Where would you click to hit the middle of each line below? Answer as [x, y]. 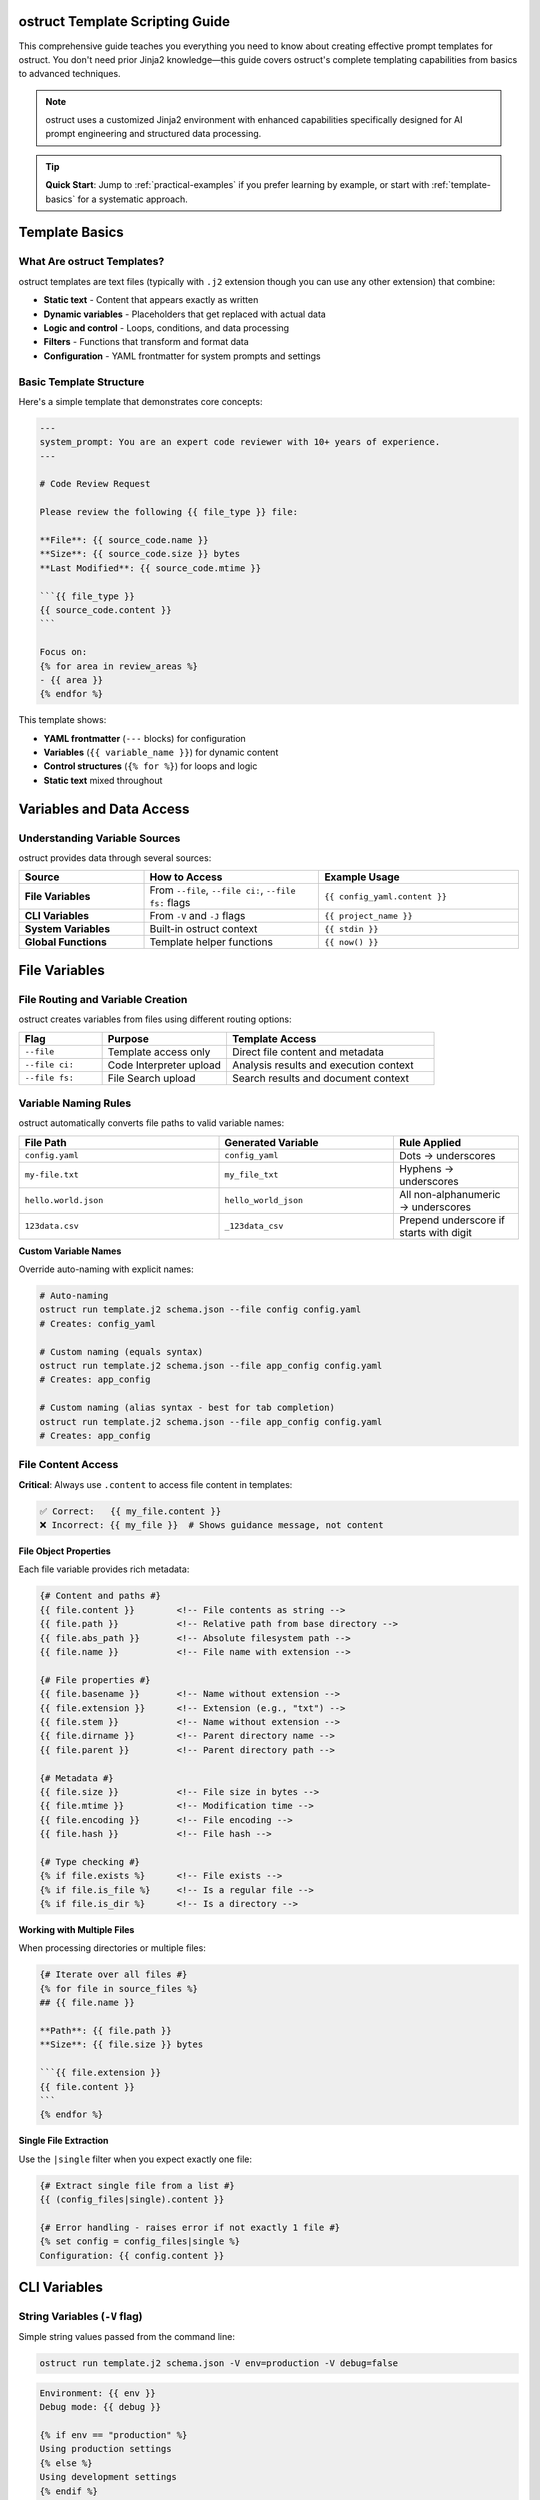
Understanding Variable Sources [99, 838]
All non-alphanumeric [449, 1194]
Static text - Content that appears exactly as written [151, 300]
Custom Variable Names [70, 1251]
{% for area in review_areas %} [119, 666]
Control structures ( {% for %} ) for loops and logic [150, 766]
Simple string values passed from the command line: [126, 2337]
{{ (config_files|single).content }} [132, 2199]
